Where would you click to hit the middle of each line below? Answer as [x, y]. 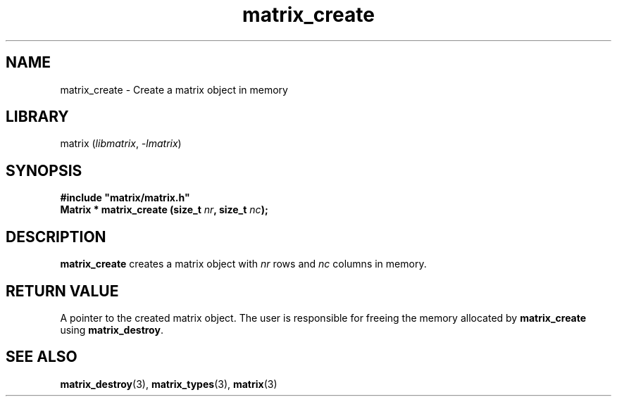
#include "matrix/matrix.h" [125, 198]
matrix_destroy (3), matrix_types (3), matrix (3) [169, 384]
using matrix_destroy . [112, 329]
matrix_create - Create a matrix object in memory [174, 89]
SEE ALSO [42, 357]
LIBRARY [37, 117]
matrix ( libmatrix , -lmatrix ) [121, 144]
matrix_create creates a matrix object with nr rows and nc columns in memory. [243, 264]
